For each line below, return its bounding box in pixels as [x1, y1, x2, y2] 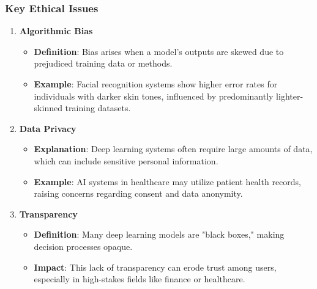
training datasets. [65, 101, 131, 114]
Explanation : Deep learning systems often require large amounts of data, [34, 142, 313, 155]
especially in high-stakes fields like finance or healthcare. [34, 273, 245, 285]
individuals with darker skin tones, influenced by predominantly [34, 89, 274, 102]
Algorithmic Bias [19, 24, 93, 37]
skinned [34, 101, 62, 114]
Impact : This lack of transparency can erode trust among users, [34, 260, 277, 273]
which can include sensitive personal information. [34, 154, 218, 167]
